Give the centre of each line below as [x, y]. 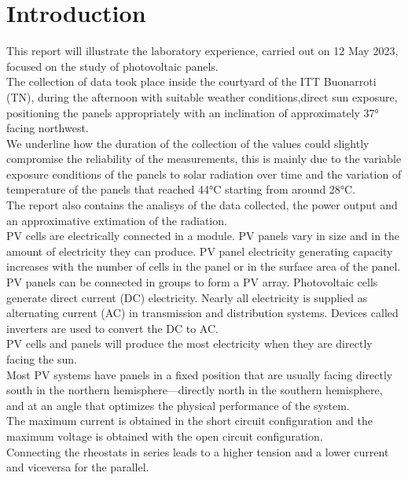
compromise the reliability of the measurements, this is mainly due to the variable [204, 159]
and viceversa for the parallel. [78, 467]
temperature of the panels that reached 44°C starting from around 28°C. [181, 189]
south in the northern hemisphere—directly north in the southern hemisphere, [195, 390]
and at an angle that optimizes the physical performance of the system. [178, 405]
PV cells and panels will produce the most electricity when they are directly [189, 343]
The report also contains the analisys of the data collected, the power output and [202, 205]
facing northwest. [48, 128]
